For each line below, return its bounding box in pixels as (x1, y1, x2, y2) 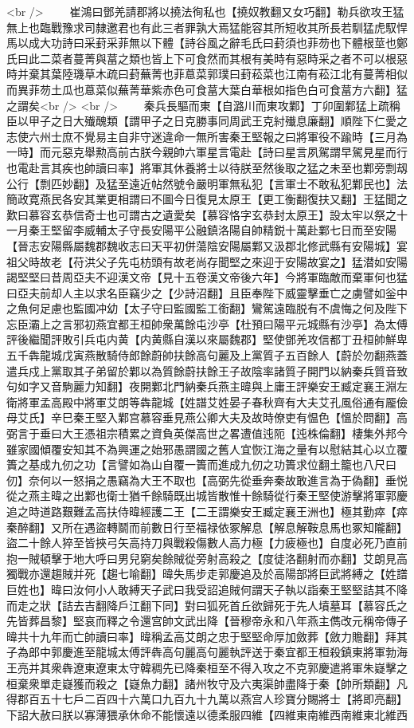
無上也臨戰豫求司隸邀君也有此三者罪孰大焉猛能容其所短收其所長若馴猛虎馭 (6, 18, 396, 35)
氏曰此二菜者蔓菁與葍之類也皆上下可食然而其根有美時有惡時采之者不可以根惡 (6, 49, 408, 66)
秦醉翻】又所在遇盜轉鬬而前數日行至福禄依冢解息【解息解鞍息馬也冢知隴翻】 (6, 518, 408, 535)
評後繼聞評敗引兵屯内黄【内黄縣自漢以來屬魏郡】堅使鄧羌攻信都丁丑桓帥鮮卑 (6, 331, 408, 348)
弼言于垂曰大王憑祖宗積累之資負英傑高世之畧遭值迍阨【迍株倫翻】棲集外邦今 (6, 425, 408, 442)
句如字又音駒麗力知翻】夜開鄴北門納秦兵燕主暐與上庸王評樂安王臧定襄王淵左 (6, 378, 408, 395)
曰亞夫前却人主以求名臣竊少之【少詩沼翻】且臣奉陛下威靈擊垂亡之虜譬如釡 (6, 284, 396, 301)
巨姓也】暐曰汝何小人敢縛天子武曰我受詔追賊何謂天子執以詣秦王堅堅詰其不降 (6, 580, 408, 597)
